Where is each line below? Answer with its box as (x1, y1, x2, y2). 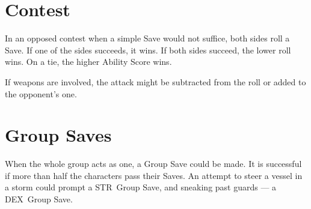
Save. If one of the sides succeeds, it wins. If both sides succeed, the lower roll (5, 43, 291, 56)
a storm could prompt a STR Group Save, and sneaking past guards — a (5, 181, 277, 193)
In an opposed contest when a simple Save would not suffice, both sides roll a (5, 32, 290, 44)
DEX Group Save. (5, 193, 73, 205)
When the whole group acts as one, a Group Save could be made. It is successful (5, 157, 302, 170)
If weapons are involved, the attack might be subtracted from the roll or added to (5, 75, 306, 88)
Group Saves (5, 123, 112, 147)
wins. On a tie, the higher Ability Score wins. (5, 55, 172, 68)
